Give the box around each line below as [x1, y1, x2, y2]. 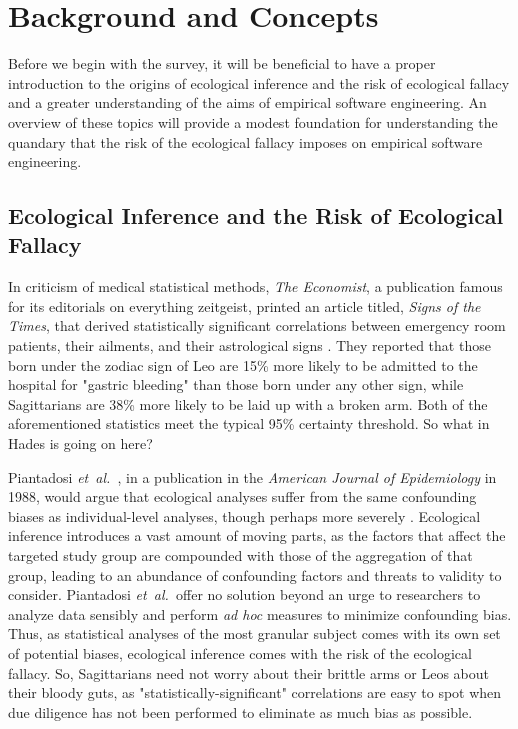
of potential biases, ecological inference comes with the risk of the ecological [8, 642, 472, 663]
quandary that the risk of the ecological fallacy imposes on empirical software [8, 131, 483, 152]
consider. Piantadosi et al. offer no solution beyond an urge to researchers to [8, 584, 481, 605]
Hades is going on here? [8, 433, 153, 454]
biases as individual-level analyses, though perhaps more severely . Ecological [8, 505, 481, 526]
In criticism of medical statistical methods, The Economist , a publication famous [8, 276, 503, 297]
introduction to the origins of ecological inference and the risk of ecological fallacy [8, 72, 510, 93]
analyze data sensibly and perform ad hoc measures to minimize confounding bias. [8, 603, 512, 624]
